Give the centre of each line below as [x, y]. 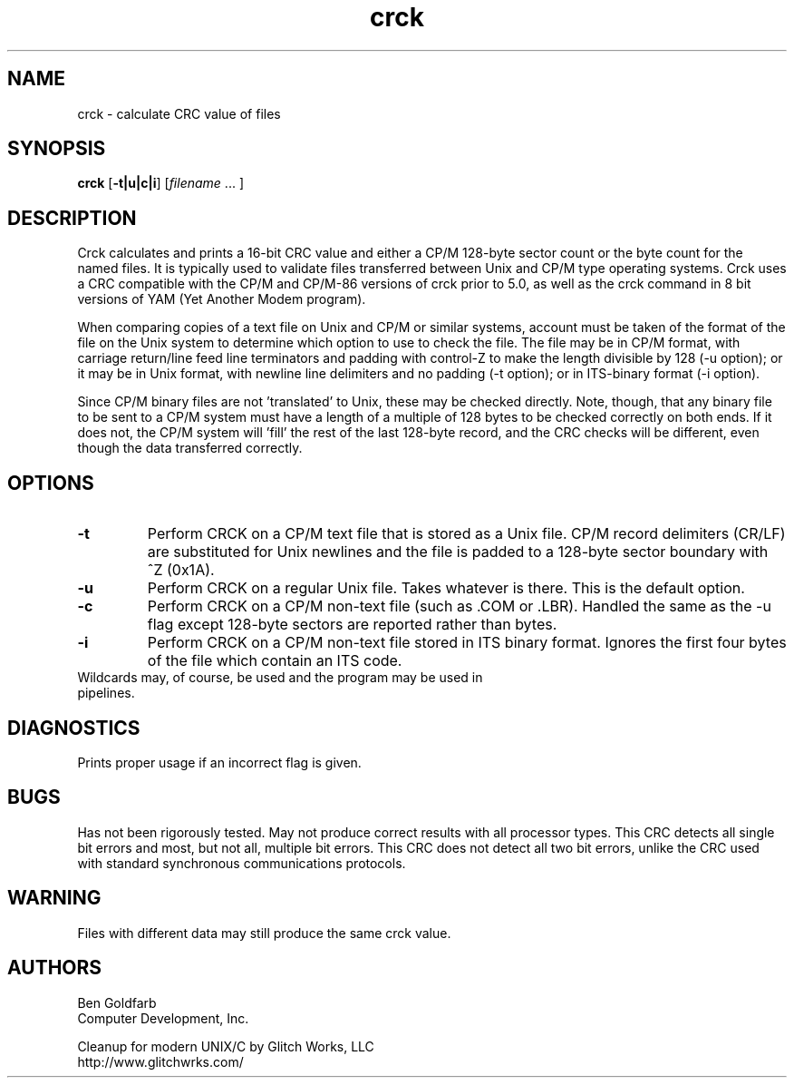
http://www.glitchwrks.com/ [160, 1061]
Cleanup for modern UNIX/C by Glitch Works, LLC [226, 1046]
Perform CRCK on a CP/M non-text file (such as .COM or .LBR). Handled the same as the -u [459, 606]
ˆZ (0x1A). [181, 570]
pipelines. [106, 693]
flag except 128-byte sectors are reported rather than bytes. [352, 625]
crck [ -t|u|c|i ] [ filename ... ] [160, 183]
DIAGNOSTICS [74, 728]
